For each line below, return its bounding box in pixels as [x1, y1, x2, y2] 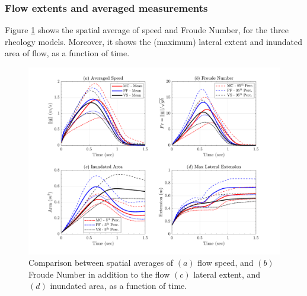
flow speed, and [197, 256, 254, 269]
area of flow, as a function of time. [5, 47, 130, 59]
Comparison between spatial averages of [28, 256, 174, 269]
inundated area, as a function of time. [50, 279, 187, 292]
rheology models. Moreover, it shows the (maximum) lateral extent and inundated [5, 35, 303, 47]
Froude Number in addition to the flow [28, 268, 170, 280]
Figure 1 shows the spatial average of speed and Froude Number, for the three [5, 24, 289, 36]
